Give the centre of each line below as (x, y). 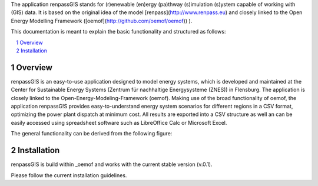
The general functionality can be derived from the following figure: (92, 134)
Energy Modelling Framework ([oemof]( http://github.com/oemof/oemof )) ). (102, 21)
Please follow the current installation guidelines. (69, 175)
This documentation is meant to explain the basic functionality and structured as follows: (118, 32)
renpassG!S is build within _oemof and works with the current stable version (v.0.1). (112, 164)
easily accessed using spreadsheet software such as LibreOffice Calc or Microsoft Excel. (119, 122)
